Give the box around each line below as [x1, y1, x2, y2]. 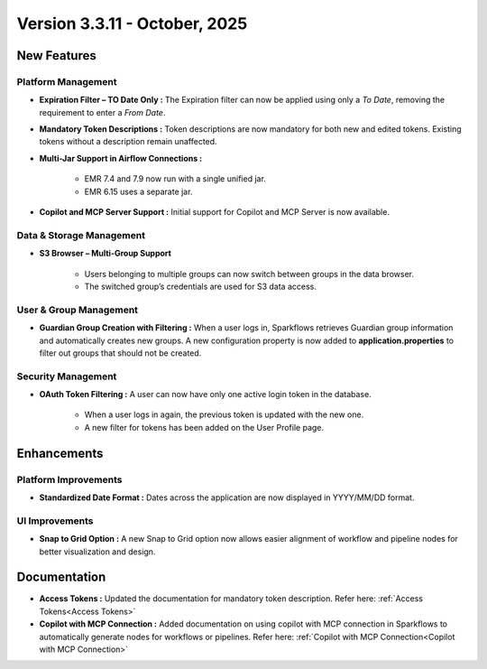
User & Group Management [16, 303, 139, 316]
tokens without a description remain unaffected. [39, 136, 217, 147]
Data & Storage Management [16, 228, 146, 241]
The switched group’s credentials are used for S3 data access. [84, 281, 317, 292]
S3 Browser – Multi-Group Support [39, 248, 171, 259]
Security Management [16, 370, 117, 383]
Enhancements [16, 445, 104, 460]
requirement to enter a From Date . [39, 107, 166, 117]
